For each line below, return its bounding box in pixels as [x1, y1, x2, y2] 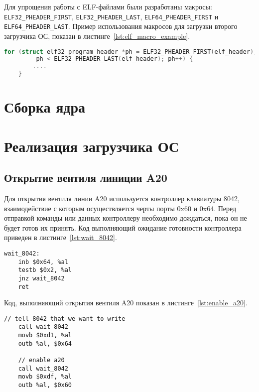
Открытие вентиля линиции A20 [4, 170, 167, 185]
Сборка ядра [4, 97, 86, 117]
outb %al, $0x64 [18, 340, 72, 347]
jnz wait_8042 [18, 274, 65, 282]
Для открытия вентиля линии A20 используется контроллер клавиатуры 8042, [4, 193, 240, 203]
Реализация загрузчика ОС [4, 135, 179, 156]
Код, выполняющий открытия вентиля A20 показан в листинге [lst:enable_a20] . [4, 297, 248, 308]
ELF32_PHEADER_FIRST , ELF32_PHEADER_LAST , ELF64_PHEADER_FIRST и [4, 11, 219, 21]
